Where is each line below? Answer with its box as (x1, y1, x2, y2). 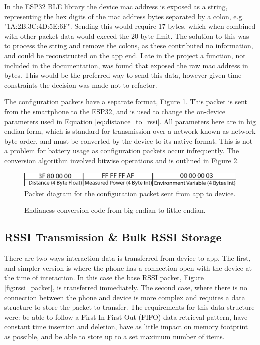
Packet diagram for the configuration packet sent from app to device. (24, 188, 236, 198)
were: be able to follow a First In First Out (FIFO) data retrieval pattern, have (4, 311, 248, 322)
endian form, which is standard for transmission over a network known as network (4, 126, 256, 136)
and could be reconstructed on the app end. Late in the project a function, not (4, 50, 246, 60)
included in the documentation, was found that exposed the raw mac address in (4, 60, 248, 70)
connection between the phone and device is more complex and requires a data (4, 292, 245, 302)
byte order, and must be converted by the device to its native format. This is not (4, 135, 253, 146)
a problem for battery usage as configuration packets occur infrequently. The (4, 145, 239, 156)
